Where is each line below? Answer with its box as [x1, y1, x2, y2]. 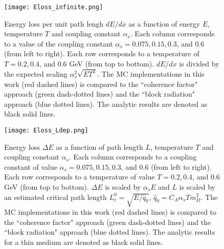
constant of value [4, 161, 57, 172]
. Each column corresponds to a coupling [69, 151, 197, 162]
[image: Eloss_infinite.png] [4, 4, 103, 11]
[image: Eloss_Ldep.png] [4, 126, 88, 134]
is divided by [179, 58, 219, 69]
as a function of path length [56, 141, 143, 152]
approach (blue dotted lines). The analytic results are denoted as [4, 98, 208, 109]
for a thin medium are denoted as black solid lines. [4, 237, 163, 247]
